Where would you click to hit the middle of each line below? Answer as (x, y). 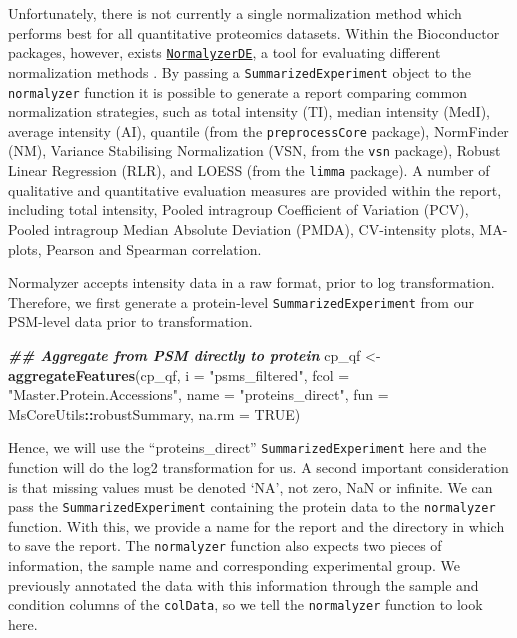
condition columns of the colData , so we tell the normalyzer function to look (245, 604)
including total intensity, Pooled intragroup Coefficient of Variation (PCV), (238, 209)
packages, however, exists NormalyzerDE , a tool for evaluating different (224, 52)
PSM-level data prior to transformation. (130, 321)
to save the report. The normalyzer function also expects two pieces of (225, 545)
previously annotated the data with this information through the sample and (243, 584)
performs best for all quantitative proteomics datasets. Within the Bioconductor (254, 32)
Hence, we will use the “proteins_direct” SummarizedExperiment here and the (247, 447)
